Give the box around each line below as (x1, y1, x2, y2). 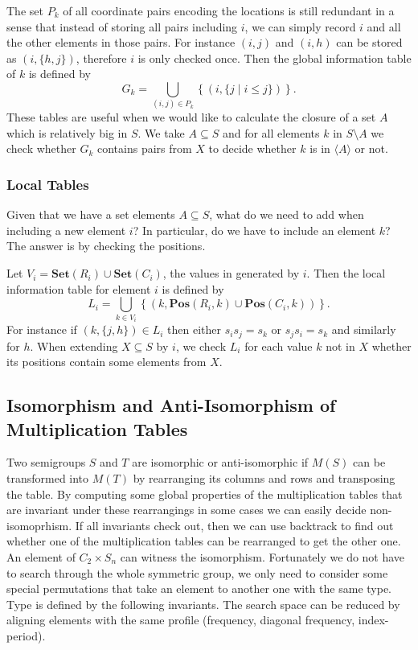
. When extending (30, 337, 118, 354)
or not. (354, 140, 388, 157)
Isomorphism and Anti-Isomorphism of (6, 393, 336, 418)
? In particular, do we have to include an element (133, 221, 376, 238)
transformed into (6, 470, 89, 487)
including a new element (6, 221, 126, 238)
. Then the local (306, 265, 386, 282)
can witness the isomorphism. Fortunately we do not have (120, 549, 405, 566)
